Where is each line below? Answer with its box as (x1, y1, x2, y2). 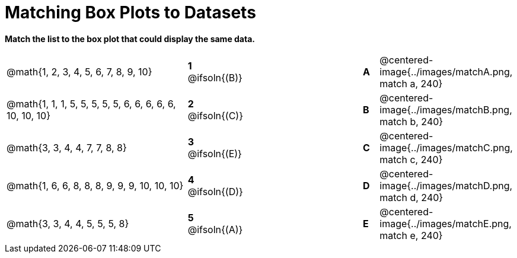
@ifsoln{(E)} (187, 147, 242, 160)
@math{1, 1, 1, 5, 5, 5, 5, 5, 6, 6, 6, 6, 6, (7, 97, 176, 110)
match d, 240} (379, 191, 443, 203)
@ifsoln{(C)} (187, 109, 244, 122)
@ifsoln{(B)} (187, 71, 242, 84)
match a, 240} (379, 77, 443, 90)
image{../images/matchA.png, (379, 65, 513, 78)
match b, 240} (379, 115, 443, 128)
